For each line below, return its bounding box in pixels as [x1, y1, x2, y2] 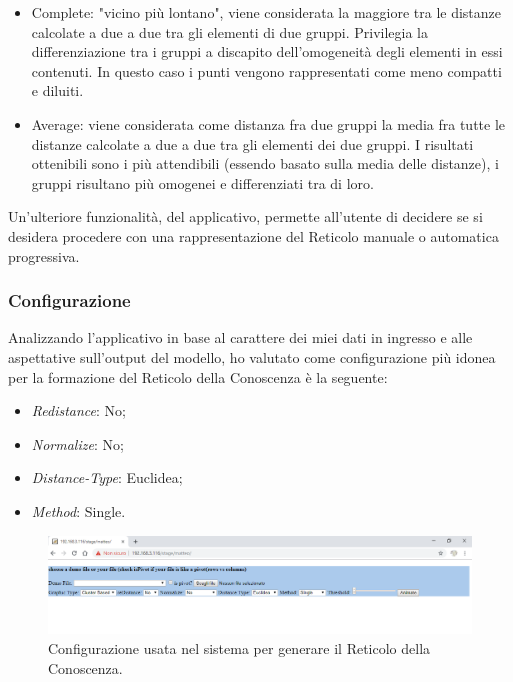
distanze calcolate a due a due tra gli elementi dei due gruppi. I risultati [31, 133, 474, 154]
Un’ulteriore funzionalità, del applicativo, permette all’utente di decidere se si [8, 206, 483, 227]
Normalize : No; [31, 433, 124, 454]
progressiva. [8, 245, 80, 266]
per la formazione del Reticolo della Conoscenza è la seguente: [8, 366, 388, 387]
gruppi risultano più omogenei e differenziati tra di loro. [31, 172, 374, 193]
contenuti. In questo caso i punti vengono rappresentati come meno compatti [31, 60, 502, 81]
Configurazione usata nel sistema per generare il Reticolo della [48, 638, 431, 659]
